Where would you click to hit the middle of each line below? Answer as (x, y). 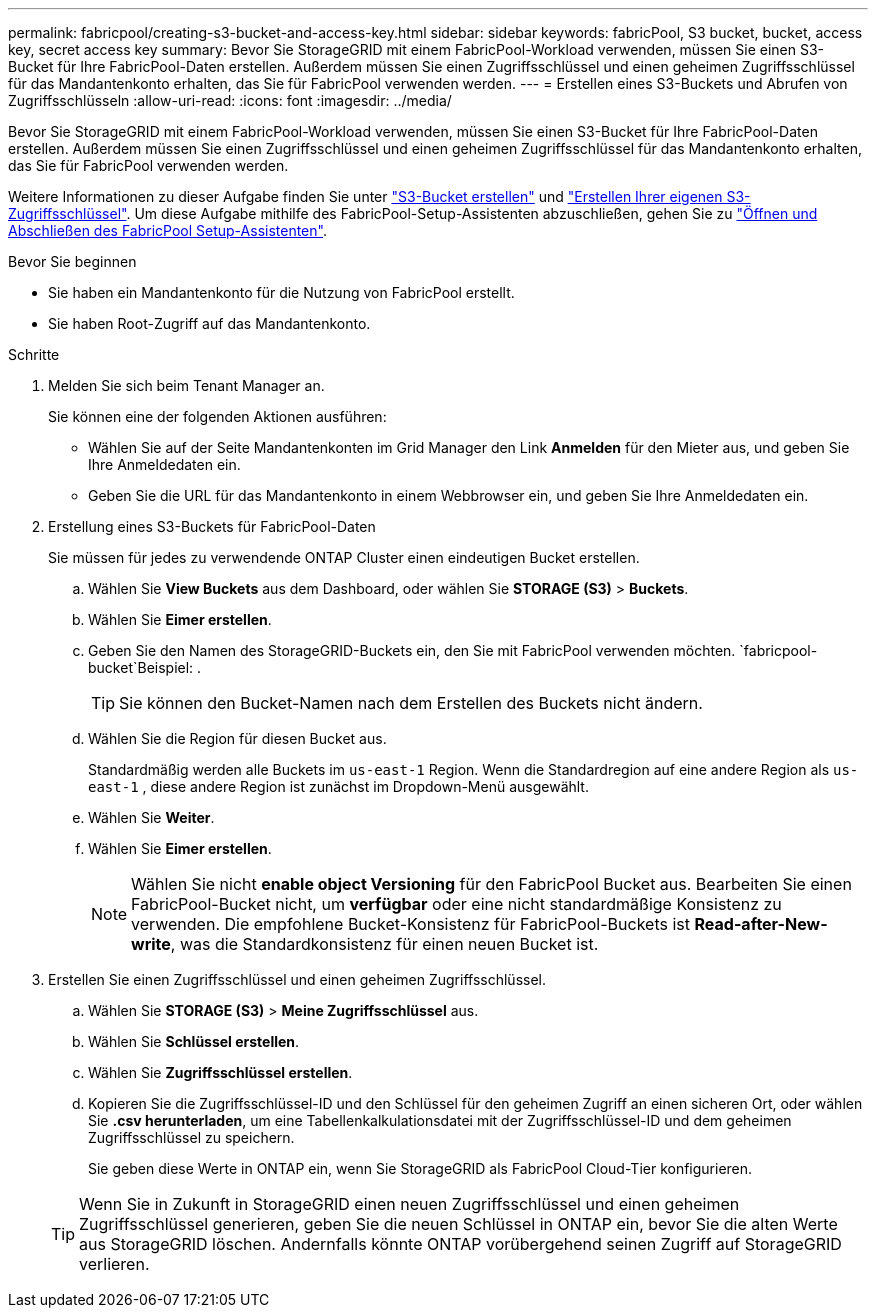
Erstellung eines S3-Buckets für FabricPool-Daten (212, 526)
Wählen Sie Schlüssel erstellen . (194, 1041)
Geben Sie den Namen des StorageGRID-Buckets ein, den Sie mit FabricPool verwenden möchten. (412, 650)
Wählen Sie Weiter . (151, 817)
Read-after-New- (761, 924)
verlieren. (114, 1264)
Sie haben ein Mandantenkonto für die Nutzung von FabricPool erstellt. (281, 292)
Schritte (34, 354)
